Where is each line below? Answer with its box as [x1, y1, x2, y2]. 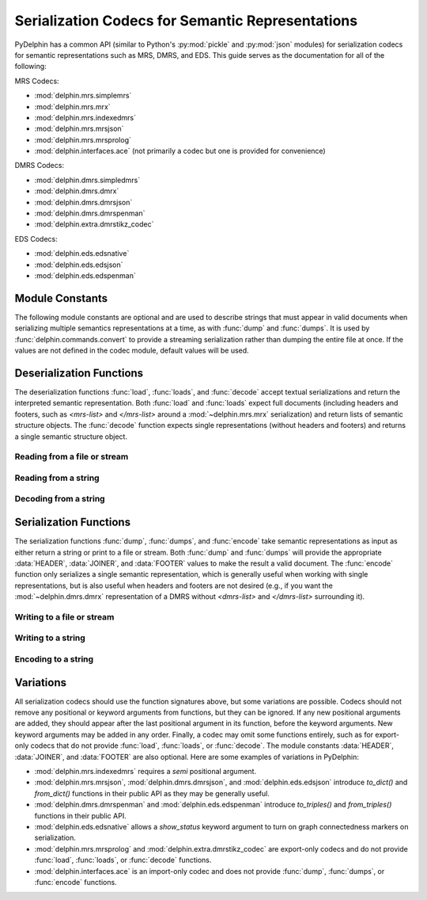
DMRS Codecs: [14, 161, 65, 170]
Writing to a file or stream [14, 611, 115, 622]
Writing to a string [14, 632, 86, 643]
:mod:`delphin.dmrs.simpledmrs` [34, 175, 141, 185]
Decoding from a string [14, 494, 106, 505]
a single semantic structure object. [14, 432, 128, 441]
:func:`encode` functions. [34, 877, 118, 887]
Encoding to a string [14, 654, 94, 665]
